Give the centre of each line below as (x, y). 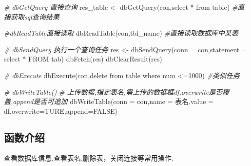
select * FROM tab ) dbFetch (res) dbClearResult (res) (83, 59)
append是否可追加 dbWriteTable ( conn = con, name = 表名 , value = (113, 101)
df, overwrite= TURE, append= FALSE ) (61, 111)
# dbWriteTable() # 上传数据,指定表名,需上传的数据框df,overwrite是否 (113, 92)
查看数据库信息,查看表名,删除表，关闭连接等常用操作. (89, 157)
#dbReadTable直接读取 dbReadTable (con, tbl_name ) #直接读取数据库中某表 (121, 33)
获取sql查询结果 (35, 16)
